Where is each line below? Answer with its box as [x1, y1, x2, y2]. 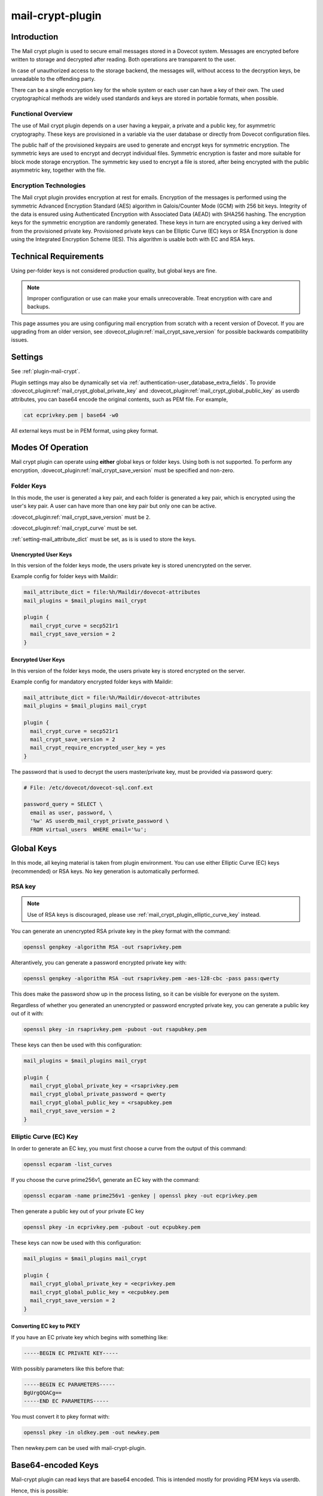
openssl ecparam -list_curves [23, 1161, 112, 1168]
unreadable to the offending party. [11, 75, 96, 83]
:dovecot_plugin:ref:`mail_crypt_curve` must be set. [11, 524, 138, 532]
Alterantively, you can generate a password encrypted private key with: [11, 959, 187, 966]
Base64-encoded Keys [11, 1460, 99, 1470]
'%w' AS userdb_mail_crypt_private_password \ [30, 817, 169, 825]
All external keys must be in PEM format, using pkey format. [11, 427, 159, 434]
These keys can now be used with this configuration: [11, 1239, 142, 1246]
